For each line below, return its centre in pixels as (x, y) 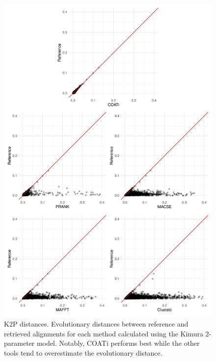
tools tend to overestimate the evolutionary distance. (83, 352)
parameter (19, 343)
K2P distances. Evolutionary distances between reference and (96, 324)
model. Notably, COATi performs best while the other (118, 343)
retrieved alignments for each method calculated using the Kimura (104, 333)
